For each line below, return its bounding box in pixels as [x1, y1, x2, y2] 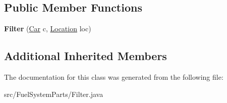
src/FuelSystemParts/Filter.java [4, 88, 103, 99]
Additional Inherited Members [4, 48, 167, 64]
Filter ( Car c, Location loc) [4, 23, 91, 34]
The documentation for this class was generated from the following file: [4, 72, 223, 82]
